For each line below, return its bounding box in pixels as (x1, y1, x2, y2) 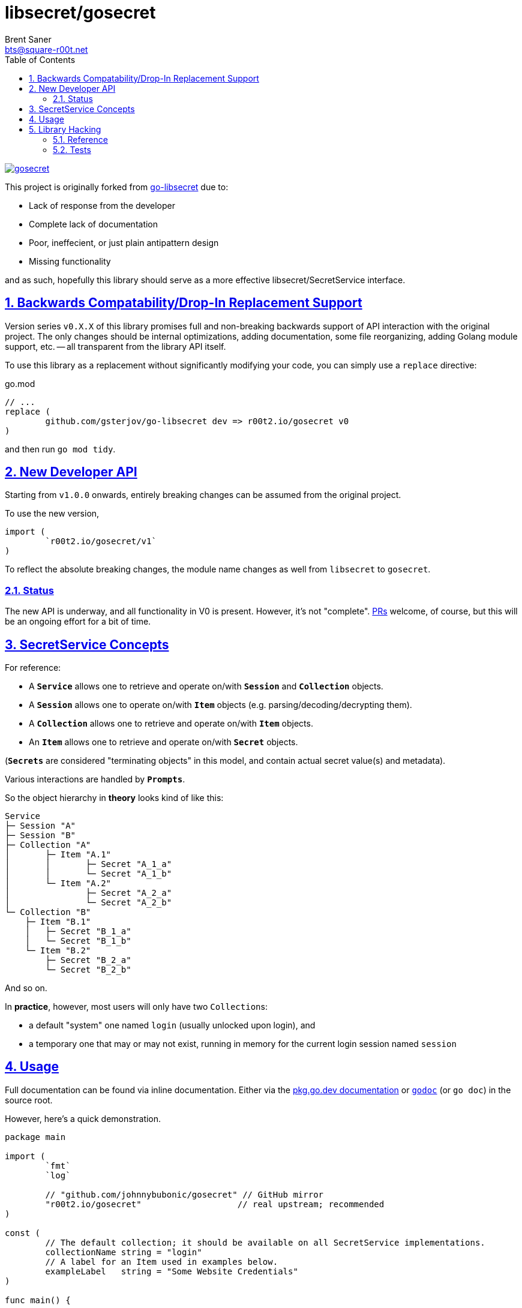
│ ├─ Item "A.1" (5, 850, 112, 860)
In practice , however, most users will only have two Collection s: (5, 1001, 268, 1012)
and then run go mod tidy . (5, 443, 116, 454)
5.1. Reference (53, 134, 108, 145)
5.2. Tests (53, 144, 91, 155)
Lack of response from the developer (29, 200, 176, 211)
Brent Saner (5, 34, 52, 44)
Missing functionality (29, 256, 111, 266)
